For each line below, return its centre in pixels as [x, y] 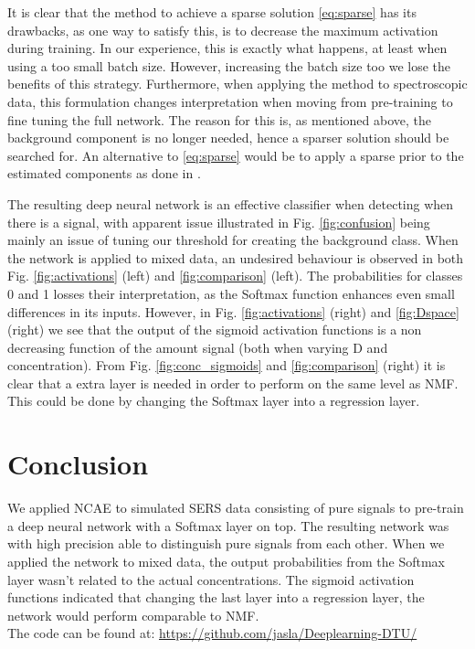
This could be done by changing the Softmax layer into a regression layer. [214, 401]
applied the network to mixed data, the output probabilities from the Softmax [226, 561]
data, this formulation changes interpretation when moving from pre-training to [230, 101]
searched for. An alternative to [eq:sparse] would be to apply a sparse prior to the [236, 155]
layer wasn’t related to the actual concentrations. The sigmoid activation [211, 579]
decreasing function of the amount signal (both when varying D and [198, 347]
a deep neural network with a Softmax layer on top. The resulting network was [228, 525]
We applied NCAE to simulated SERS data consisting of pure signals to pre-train [236, 508]
